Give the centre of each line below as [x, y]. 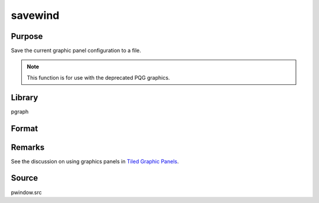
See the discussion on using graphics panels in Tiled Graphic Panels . [95, 161]
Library [25, 97]
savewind [35, 15]
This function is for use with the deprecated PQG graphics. [98, 77]
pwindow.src [27, 192]
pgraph [20, 112]
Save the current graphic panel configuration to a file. [76, 51]
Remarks [28, 147]
